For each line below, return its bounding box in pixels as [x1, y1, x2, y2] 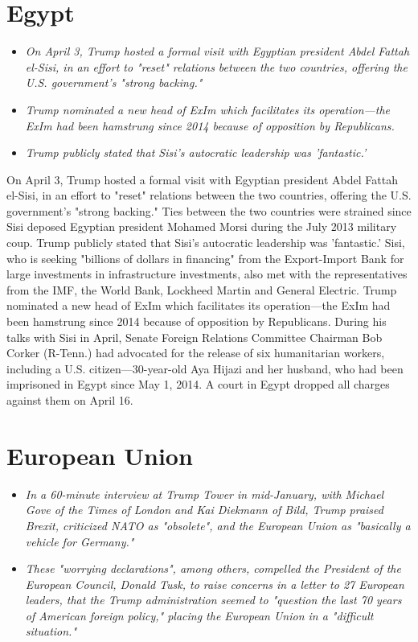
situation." [25, 623, 77, 640]
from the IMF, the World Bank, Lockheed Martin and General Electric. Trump [6, 281, 397, 298]
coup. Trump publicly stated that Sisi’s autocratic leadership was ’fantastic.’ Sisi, [6, 234, 405, 251]
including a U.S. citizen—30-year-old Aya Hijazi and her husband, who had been [6, 360, 404, 377]
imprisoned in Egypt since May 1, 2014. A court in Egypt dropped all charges [6, 376, 390, 393]
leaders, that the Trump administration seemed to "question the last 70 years [25, 591, 402, 608]
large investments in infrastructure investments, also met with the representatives [6, 265, 408, 282]
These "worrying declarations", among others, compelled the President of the [25, 560, 401, 577]
